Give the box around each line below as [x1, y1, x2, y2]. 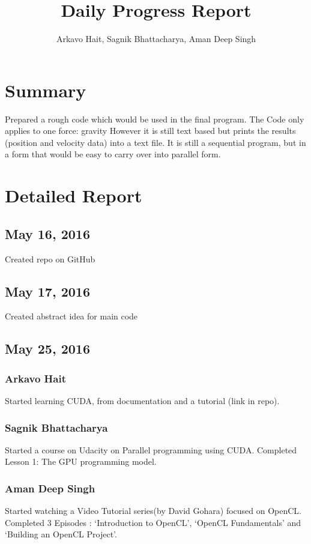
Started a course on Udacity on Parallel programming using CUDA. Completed [5, 443, 297, 456]
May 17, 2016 [5, 282, 90, 300]
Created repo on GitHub [5, 252, 95, 265]
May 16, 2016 [5, 224, 90, 243]
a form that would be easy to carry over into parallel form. [5, 148, 221, 160]
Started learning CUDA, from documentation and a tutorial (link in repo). [5, 394, 280, 406]
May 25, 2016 [5, 339, 90, 358]
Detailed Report [5, 183, 142, 208]
